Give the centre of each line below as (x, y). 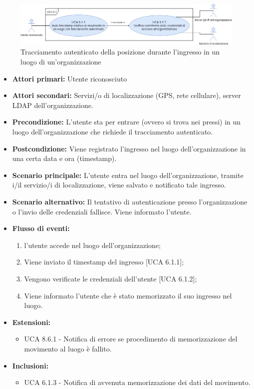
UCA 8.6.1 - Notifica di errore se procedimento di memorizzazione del (131, 339)
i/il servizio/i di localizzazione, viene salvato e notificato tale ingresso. (119, 185)
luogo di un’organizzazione (61, 62)
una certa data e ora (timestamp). (64, 158)
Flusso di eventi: (41, 228)
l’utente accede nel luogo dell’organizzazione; (93, 245)
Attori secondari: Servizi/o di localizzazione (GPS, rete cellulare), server (127, 95)
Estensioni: (31, 322)
